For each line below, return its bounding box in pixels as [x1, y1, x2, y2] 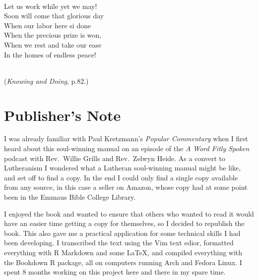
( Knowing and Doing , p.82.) [4, 75, 89, 86]
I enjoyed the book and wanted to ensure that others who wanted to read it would [4, 208, 254, 219]
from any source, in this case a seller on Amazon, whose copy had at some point [4, 182, 248, 192]
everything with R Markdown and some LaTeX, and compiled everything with [4, 247, 243, 257]
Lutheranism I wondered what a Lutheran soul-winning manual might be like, [4, 163, 241, 173]
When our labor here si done [4, 20, 91, 30]
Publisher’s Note [4, 105, 121, 125]
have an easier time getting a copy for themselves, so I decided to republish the [4, 218, 245, 228]
